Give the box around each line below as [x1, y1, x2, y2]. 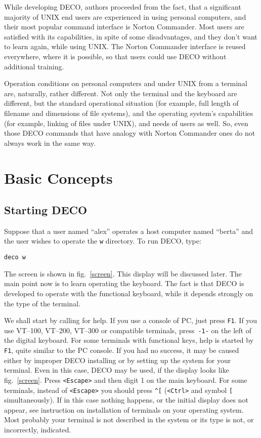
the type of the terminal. [4, 298, 80, 308]
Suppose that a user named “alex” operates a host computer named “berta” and [4, 225, 253, 236]
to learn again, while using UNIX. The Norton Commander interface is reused [4, 41, 246, 52]
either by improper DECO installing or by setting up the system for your [4, 354, 231, 365]
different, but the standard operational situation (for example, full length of [4, 98, 239, 108]
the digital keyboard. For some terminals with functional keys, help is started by [4, 335, 254, 345]
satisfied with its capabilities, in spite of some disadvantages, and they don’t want [4, 31, 257, 42]
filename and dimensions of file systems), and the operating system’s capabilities [4, 107, 253, 118]
